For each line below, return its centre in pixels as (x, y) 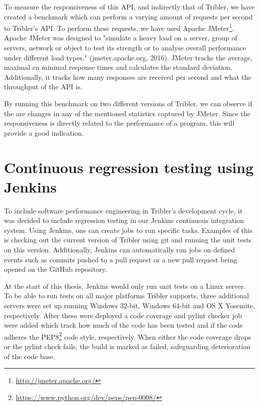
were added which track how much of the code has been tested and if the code (124, 325)
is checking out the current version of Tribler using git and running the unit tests (128, 240)
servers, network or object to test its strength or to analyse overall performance (125, 48)
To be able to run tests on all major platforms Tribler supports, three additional (127, 296)
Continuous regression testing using (129, 167)
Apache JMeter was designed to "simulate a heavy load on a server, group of (121, 38)
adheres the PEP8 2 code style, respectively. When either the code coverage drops (128, 336)
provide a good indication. (44, 132)
